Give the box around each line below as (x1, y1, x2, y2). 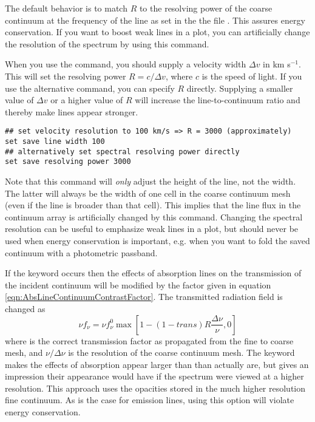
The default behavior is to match (5, 2, 127, 14)
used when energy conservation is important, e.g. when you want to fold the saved (5, 234, 310, 247)
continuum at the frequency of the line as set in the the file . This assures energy (5, 13, 305, 26)
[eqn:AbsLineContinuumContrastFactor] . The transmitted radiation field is (5, 290, 283, 303)
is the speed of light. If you (202, 69, 302, 82)
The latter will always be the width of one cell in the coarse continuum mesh (5, 186, 291, 199)
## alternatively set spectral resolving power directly (5, 147, 240, 156)
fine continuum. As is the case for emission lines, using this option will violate (5, 393, 294, 406)
